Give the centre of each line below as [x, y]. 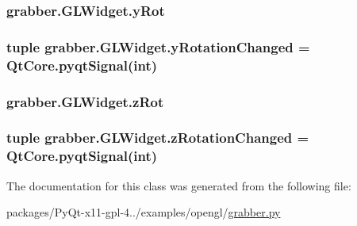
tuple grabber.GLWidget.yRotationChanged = [158, 46]
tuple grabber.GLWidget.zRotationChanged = [158, 138]
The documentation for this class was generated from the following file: [179, 185]
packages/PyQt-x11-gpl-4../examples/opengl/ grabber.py [144, 212]
